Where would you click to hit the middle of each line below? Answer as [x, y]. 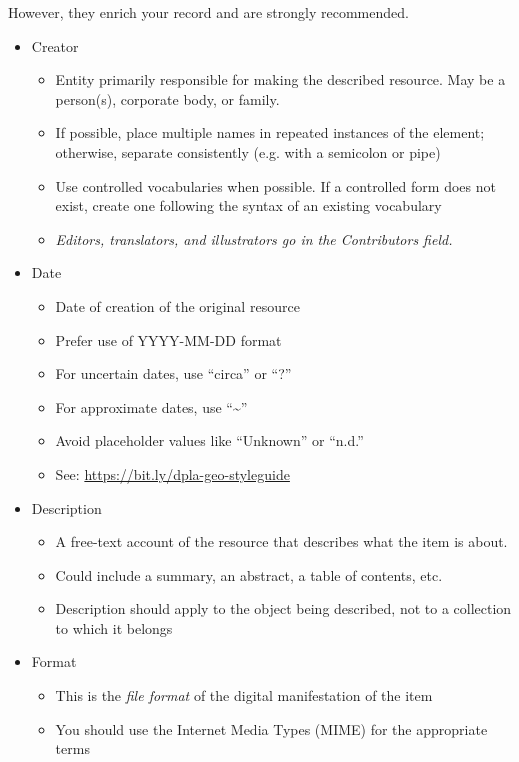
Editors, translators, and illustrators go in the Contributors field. [254, 238]
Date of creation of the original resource [177, 305]
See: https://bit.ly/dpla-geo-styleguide [172, 473]
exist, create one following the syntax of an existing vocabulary [248, 205]
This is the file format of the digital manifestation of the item [244, 695]
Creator [55, 45]
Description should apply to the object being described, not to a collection [283, 608]
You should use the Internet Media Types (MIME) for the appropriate [271, 728]
